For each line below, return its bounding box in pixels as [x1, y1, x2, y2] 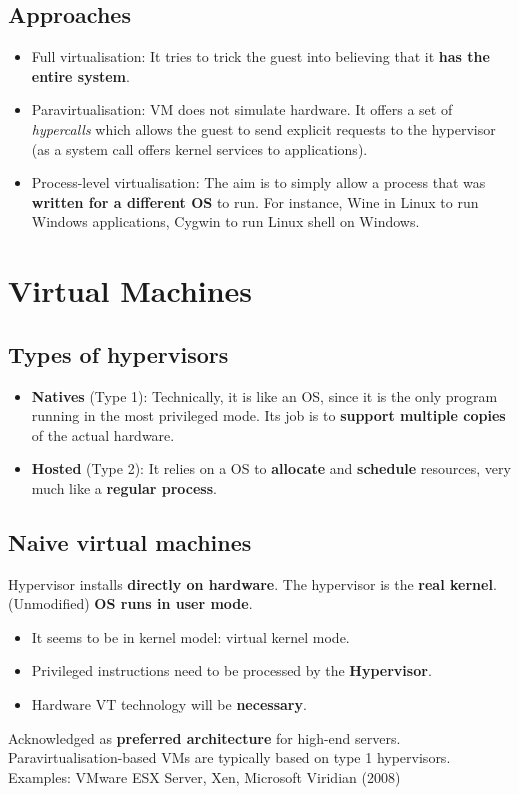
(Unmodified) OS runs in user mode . [8, 593, 253, 614]
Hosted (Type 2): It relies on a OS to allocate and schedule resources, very [31, 458, 511, 479]
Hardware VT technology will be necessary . [31, 694, 307, 715]
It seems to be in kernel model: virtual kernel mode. [31, 626, 350, 647]
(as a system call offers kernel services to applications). [31, 138, 368, 159]
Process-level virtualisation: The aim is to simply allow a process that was [31, 172, 486, 193]
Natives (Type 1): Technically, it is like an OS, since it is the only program [31, 385, 498, 406]
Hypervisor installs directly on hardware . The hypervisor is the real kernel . [8, 573, 497, 594]
